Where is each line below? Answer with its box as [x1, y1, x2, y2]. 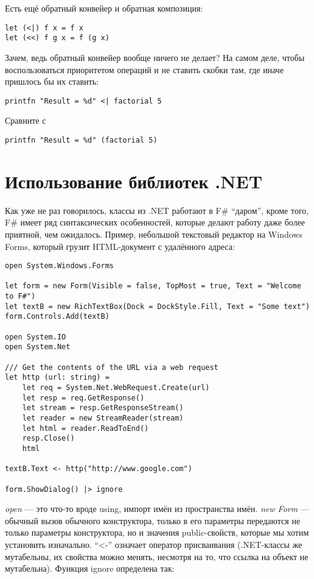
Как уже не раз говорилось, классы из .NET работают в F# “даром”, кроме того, [5, 204, 309, 216]
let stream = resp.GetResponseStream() [22, 403, 184, 413]
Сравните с [5, 114, 46, 127]
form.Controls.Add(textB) [5, 312, 110, 321]
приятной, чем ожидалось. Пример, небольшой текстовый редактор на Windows [5, 227, 302, 240]
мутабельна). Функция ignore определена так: [5, 562, 175, 575]
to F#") [5, 292, 36, 301]
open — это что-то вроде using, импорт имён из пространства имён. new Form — [5, 502, 309, 515]
